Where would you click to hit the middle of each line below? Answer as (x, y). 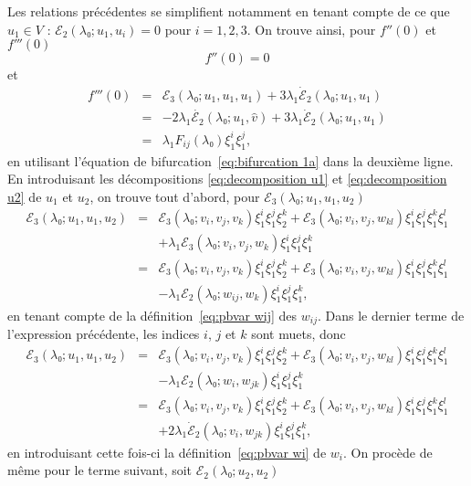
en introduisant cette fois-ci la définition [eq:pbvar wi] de (167, 452)
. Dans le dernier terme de (391, 315)
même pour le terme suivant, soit (100, 470)
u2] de (25, 196)
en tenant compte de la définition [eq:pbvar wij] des (152, 315)
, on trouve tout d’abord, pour (175, 196)
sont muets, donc (298, 333)
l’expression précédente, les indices (104, 333)
